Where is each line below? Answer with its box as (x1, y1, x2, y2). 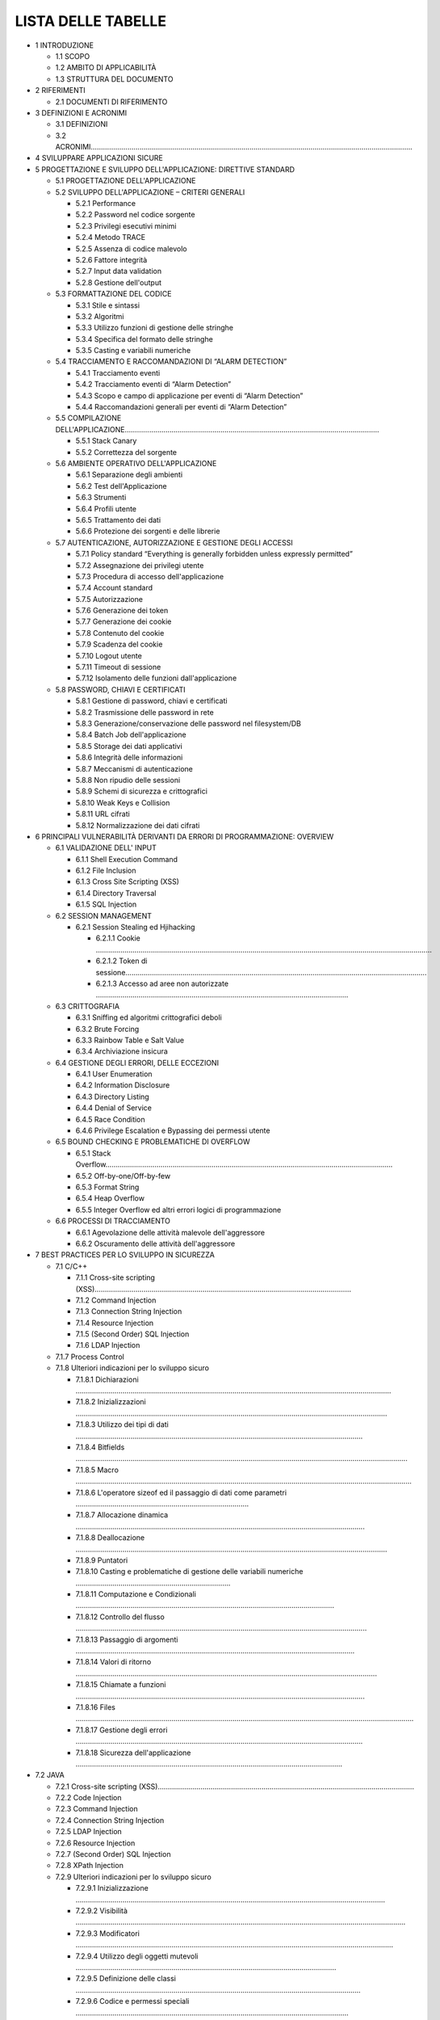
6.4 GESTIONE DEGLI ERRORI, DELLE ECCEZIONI (55, 1058, 220, 1067)
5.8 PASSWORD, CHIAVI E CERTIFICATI (55, 684, 186, 694)
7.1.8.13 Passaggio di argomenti (75, 1635, 178, 1644)
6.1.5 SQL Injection (75, 899, 137, 909)
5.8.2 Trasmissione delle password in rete (75, 707, 214, 717)
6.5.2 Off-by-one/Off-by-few (75, 1171, 171, 1180)
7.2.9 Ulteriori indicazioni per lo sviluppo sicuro (55, 1871, 212, 1882)
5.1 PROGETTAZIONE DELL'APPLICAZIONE (55, 176, 196, 186)
